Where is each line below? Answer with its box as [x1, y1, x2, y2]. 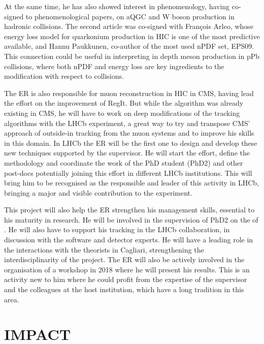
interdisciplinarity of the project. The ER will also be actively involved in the [4, 254, 245, 265]
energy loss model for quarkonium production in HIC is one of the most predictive [4, 30, 260, 41]
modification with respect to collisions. [4, 71, 124, 81]
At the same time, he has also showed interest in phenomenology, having [4, 1, 230, 11]
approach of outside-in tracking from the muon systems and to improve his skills [4, 128, 254, 138]
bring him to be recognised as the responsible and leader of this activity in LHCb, [4, 177, 259, 188]
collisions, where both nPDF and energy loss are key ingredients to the [4, 60, 224, 71]
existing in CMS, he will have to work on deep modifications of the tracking [4, 107, 240, 118]
